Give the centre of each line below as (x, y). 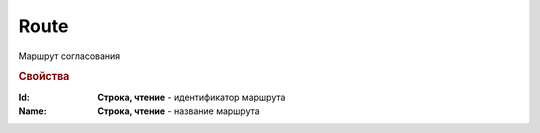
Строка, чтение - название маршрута (178, 111)
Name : (32, 111)
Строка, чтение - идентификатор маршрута (191, 97)
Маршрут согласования (69, 56)
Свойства (44, 77)
